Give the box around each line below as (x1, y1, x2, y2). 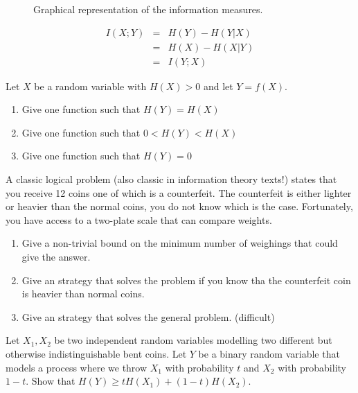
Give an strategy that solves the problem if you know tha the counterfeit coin (21, 272, 351, 287)
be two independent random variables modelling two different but (54, 333, 332, 347)
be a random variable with (34, 78, 147, 93)
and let (203, 78, 233, 93)
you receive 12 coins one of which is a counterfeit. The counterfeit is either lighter (6, 185, 352, 200)
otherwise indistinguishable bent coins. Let (6, 347, 187, 360)
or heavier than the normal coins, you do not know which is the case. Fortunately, (6, 199, 353, 213)
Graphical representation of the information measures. (33, 2, 263, 16)
